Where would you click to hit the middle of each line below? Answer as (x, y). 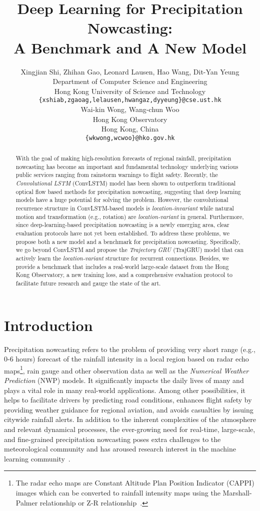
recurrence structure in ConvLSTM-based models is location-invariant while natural (125, 208)
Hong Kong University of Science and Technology (130, 91)
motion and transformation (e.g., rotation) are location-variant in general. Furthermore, (130, 216)
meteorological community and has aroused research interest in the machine (120, 449)
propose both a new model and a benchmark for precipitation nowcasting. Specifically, (128, 241)
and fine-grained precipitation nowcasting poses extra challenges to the (112, 439)
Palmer (27, 502)
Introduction (48, 325)
